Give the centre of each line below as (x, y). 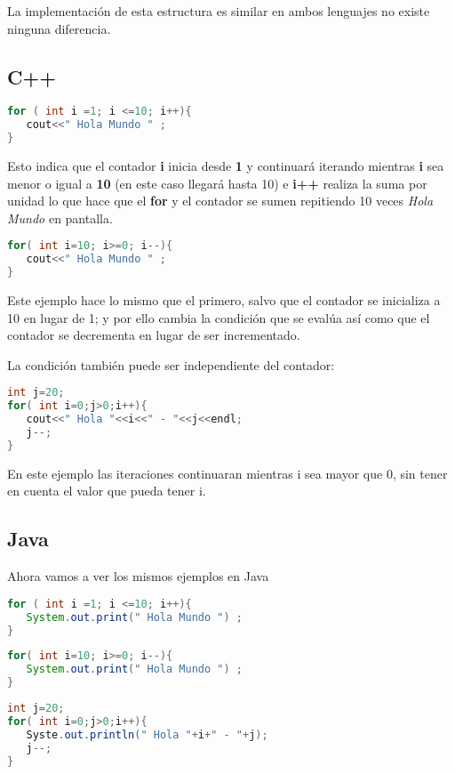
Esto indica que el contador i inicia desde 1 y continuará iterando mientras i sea (226, 166)
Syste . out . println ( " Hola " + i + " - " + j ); (147, 734)
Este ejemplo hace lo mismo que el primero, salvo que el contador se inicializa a (224, 300)
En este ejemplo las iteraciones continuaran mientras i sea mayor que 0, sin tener (227, 473)
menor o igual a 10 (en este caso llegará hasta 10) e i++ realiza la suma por (217, 183)
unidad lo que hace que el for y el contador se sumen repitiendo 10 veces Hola (220, 201)
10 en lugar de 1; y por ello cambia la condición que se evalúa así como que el (219, 317)
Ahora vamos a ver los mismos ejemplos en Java (138, 576)
